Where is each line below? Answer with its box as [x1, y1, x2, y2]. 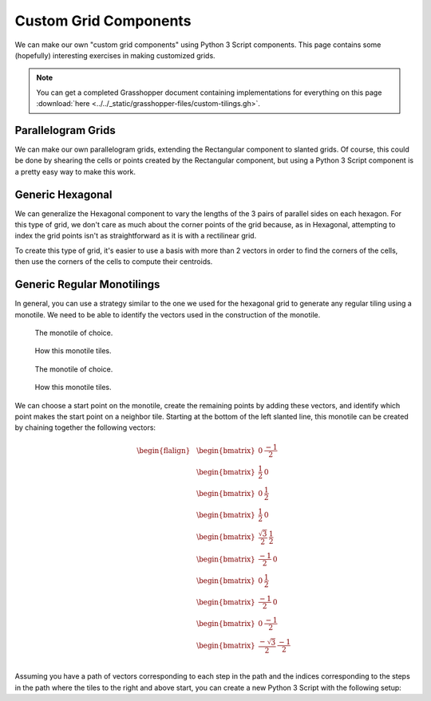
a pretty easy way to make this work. [14, 167, 136, 176]
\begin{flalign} [136, 446, 191, 455]
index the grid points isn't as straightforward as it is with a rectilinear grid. [14, 231, 257, 241]
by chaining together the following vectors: [14, 423, 156, 432]
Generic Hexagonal [14, 187, 113, 201]
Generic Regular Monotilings [14, 278, 160, 291]
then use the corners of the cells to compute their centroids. [14, 257, 213, 266]
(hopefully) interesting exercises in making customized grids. [14, 50, 215, 60]
